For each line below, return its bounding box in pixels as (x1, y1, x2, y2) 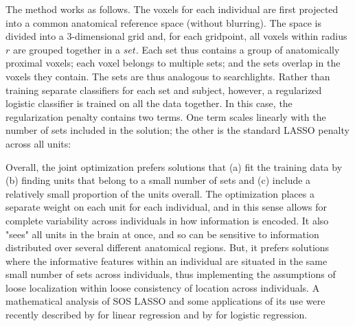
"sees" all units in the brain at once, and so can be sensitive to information (5, 226, 319, 241)
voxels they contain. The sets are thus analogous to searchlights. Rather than (5, 69, 330, 83)
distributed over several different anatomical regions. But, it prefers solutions (5, 240, 330, 255)
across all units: (5, 136, 71, 150)
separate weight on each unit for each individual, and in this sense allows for (5, 200, 327, 214)
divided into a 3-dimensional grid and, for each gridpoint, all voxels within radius (5, 29, 347, 43)
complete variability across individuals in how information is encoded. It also (5, 213, 329, 227)
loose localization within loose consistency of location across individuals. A (5, 280, 320, 294)
